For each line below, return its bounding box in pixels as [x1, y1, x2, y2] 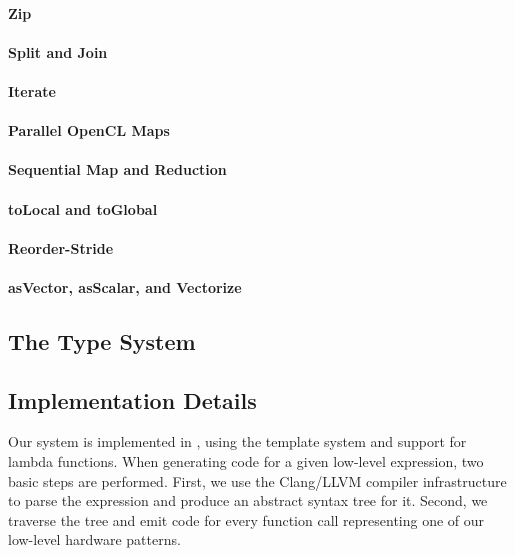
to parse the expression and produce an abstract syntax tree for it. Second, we [8, 490, 488, 511]
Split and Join [8, 41, 108, 62]
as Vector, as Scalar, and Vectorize [8, 276, 242, 297]
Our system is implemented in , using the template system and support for [8, 431, 467, 452]
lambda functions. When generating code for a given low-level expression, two [8, 451, 484, 472]
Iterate [8, 80, 56, 101]
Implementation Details [8, 384, 257, 415]
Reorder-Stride [8, 237, 114, 258]
